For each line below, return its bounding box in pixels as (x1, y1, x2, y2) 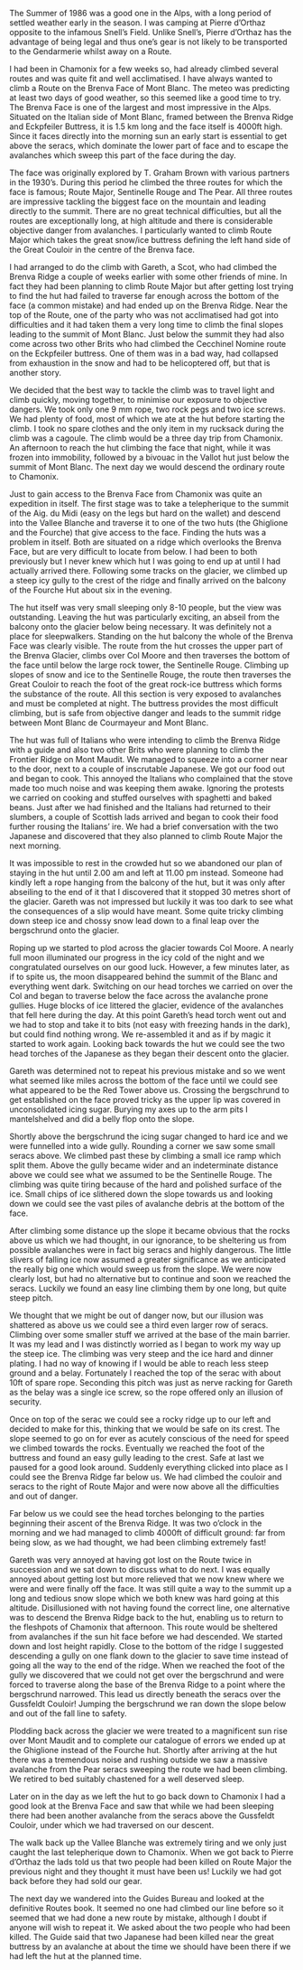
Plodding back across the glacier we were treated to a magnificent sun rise (9, 1725, 289, 1736)
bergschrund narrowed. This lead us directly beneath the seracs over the (9, 1689, 281, 1699)
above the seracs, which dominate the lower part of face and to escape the (9, 140, 289, 151)
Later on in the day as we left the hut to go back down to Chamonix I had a (9, 1791, 286, 1801)
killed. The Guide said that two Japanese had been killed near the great (9, 1932, 275, 1942)
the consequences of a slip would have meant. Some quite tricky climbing (9, 906, 284, 916)
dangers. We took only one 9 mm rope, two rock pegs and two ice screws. (9, 404, 286, 415)
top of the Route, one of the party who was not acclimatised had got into (9, 310, 280, 320)
